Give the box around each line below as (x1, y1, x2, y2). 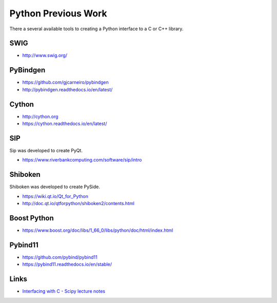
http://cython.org (22, 113, 58, 119)
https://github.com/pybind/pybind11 (22, 254, 97, 260)
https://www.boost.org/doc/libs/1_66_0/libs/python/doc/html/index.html (22, 227, 173, 233)
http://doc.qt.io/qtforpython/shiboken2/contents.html (22, 200, 134, 207)
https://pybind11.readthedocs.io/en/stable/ (22, 261, 112, 268)
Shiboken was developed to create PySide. (9, 184, 100, 190)
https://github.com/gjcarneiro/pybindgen (22, 79, 109, 86)
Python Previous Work (9, 8, 107, 19)
